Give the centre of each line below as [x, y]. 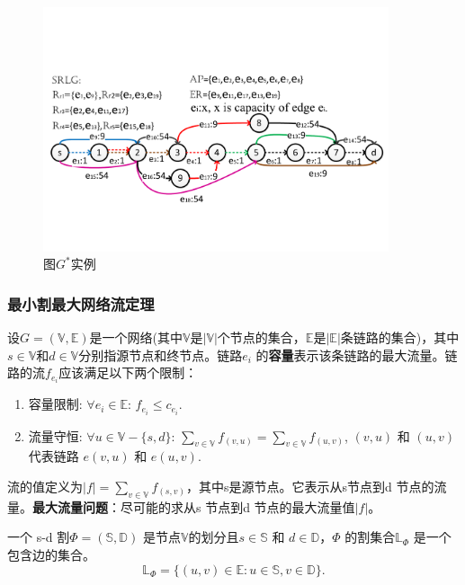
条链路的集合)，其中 [400, 337]
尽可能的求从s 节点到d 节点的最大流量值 [237, 506]
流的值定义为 [45, 486]
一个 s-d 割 [39, 537]
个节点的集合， [261, 337]
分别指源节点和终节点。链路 [161, 355]
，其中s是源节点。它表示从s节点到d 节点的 [310, 486]
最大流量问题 [70, 506]
